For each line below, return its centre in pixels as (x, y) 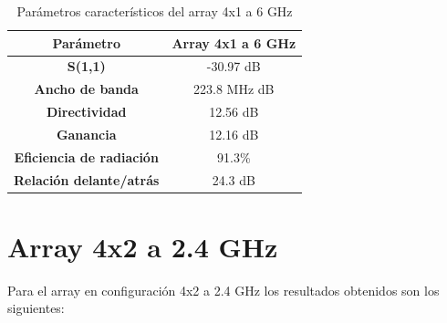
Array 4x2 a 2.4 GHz (143, 246)
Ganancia (86, 134)
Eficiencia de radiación (86, 156)
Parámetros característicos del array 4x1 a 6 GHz (155, 11)
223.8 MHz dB (234, 89)
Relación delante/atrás (87, 179)
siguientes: (36, 308)
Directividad (87, 112)
